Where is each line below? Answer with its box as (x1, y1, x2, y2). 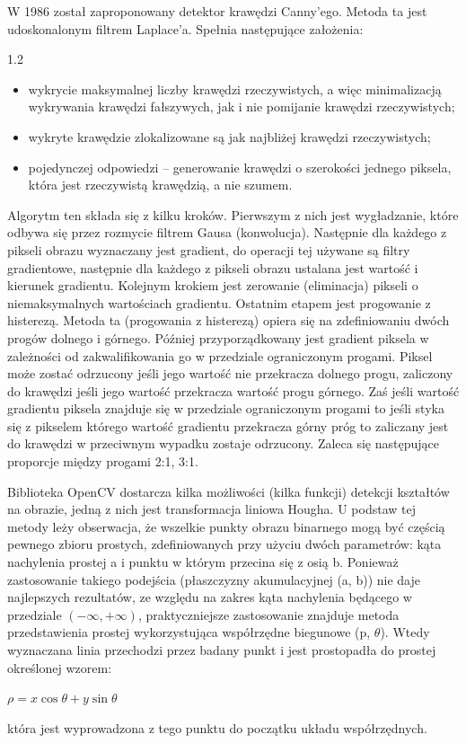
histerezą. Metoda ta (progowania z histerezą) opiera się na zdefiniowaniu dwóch (7, 311, 450, 330)
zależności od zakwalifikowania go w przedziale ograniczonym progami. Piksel (7, 346, 433, 365)
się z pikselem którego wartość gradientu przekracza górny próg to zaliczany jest (7, 416, 449, 435)
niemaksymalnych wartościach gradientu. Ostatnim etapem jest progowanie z (7, 293, 431, 312)
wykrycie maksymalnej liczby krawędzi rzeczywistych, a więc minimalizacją (28, 79, 442, 98)
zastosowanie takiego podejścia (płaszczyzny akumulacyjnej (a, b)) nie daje (7, 570, 420, 588)
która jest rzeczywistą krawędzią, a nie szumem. (28, 175, 293, 194)
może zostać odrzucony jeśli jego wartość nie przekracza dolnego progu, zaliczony (7, 364, 453, 383)
